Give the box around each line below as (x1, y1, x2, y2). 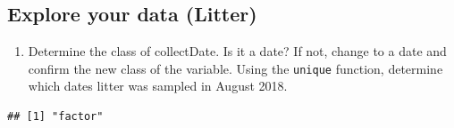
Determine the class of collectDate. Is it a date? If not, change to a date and (28, 42, 447, 60)
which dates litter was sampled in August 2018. (28, 76, 288, 95)
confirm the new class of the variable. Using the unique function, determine (28, 59, 443, 77)
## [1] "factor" (7, 110, 104, 124)
